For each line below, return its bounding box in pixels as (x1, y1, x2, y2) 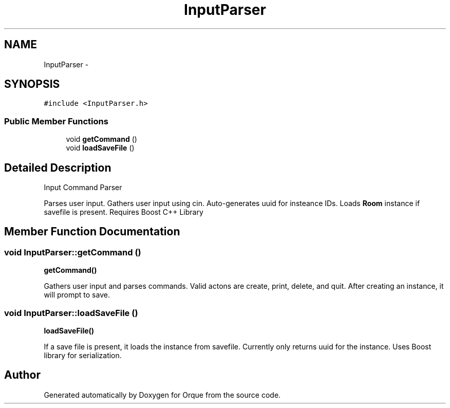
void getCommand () (66, 135, 137, 144)
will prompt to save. (44, 290, 110, 300)
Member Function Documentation (4, 225, 180, 238)
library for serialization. (44, 351, 122, 360)
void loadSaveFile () (66, 143, 135, 153)
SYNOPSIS (4, 78, 60, 91)
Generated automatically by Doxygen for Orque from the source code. (44, 390, 281, 399)
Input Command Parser (44, 183, 122, 192)
